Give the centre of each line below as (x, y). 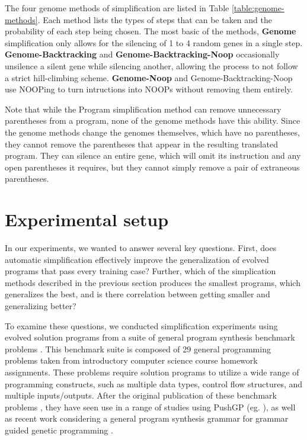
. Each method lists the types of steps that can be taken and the (155, 19)
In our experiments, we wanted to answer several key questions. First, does (141, 248)
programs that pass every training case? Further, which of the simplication (140, 271)
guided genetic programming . (59, 430)
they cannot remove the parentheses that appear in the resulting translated (141, 144)
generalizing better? (41, 306)
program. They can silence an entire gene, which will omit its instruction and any (153, 155)
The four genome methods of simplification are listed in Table (117, 8)
